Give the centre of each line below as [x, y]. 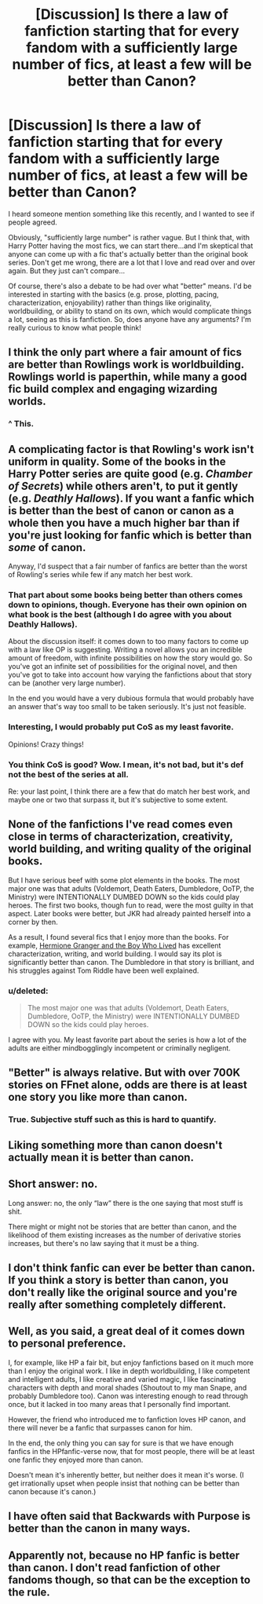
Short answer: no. [53, 1184]
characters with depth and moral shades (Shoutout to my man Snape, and [128, 1387]
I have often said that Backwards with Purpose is [130, 1516]
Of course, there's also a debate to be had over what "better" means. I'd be [130, 286]
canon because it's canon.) [52, 1491]
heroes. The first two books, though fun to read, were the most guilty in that [131, 905]
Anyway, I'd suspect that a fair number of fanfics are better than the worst [128, 566]
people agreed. [33, 222]
